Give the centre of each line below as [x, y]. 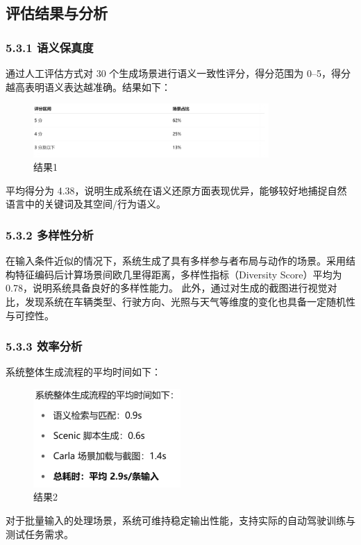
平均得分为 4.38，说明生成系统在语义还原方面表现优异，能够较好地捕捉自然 [176, 190]
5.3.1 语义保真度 [50, 47]
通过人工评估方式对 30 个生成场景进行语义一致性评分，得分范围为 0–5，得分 [178, 73]
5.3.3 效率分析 [44, 346]
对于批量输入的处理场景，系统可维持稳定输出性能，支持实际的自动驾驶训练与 [180, 520]
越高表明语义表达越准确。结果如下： [88, 86]
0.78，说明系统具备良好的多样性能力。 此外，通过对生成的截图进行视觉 [167, 288]
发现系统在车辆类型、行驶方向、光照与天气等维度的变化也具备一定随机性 [190, 302]
